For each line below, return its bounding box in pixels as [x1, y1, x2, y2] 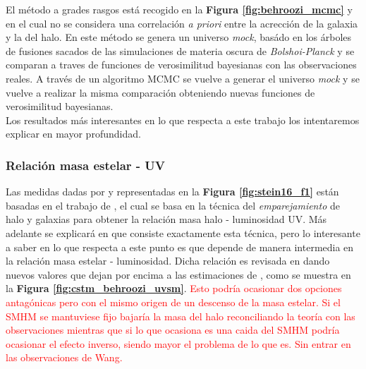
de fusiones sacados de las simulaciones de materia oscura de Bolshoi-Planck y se [6, 43, 355, 58]
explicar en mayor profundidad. [6, 126, 141, 141]
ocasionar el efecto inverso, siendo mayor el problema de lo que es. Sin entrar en [6, 336, 351, 351]
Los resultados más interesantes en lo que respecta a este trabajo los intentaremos [6, 112, 360, 127]
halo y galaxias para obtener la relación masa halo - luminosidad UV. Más [6, 212, 327, 226]
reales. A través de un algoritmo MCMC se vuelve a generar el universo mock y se [6, 71, 360, 85]
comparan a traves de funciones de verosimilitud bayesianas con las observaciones [6, 57, 357, 72]
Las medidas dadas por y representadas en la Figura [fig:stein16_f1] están [6, 184, 339, 199]
